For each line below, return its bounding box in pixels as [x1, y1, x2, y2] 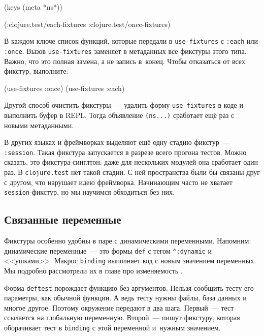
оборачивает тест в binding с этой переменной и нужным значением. [4, 322, 221, 333]
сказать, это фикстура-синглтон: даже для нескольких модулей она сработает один [4, 157, 258, 167]
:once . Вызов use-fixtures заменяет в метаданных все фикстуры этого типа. [4, 45, 247, 56]
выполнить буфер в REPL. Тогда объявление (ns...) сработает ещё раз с [4, 109, 235, 120]
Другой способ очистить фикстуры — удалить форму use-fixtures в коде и [4, 100, 243, 110]
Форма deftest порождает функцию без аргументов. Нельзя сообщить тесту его [4, 282, 254, 293]
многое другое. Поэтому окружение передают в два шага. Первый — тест [4, 302, 234, 313]
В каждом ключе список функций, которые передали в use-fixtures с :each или [4, 36, 258, 46]
